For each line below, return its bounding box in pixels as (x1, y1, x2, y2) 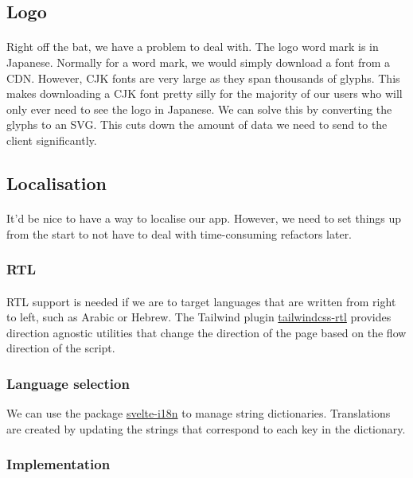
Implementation (6, 454, 111, 474)
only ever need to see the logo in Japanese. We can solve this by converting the (6, 100, 392, 117)
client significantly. (6, 131, 97, 148)
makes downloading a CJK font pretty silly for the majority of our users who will (6, 85, 403, 102)
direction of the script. (6, 340, 115, 356)
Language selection (6, 373, 130, 393)
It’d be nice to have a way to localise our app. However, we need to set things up (6, 209, 402, 226)
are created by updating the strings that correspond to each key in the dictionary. (6, 420, 406, 437)
